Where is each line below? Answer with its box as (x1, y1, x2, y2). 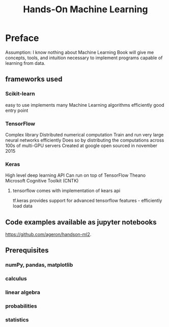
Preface (5, 32, 39, 44)
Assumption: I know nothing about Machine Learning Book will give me (5, 49, 154, 55)
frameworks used (5, 75, 63, 84)
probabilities (5, 302, 37, 310)
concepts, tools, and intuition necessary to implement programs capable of (5, 55, 163, 61)
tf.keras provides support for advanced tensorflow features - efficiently (12, 198, 162, 204)
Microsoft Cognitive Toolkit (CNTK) (5, 178, 79, 184)
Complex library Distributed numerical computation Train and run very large (5, 131, 164, 137)
